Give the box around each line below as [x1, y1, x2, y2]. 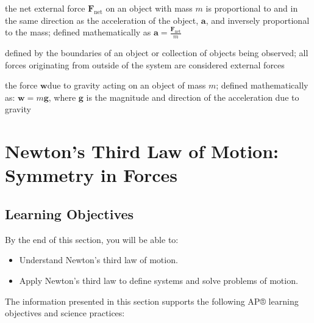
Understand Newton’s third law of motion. [19, 253, 178, 266]
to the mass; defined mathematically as [5, 26, 151, 38]
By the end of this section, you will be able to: [5, 233, 179, 245]
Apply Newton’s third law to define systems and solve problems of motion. [19, 274, 298, 286]
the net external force [5, 2, 85, 14]
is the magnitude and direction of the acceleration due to [86, 90, 299, 103]
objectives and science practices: [5, 307, 125, 319]
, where [48, 90, 76, 103]
